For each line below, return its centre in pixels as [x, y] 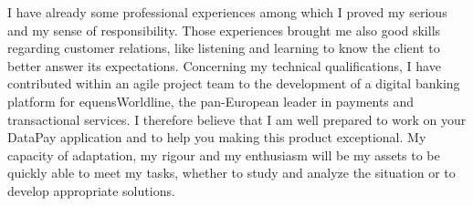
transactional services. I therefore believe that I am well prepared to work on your [237, 119]
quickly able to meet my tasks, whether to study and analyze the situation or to [231, 173]
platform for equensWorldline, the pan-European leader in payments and [211, 101]
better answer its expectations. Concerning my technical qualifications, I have [224, 65]
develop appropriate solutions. [91, 190]
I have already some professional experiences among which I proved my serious [227, 12]
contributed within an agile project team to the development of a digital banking [234, 83]
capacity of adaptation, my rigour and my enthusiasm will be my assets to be [224, 154]
